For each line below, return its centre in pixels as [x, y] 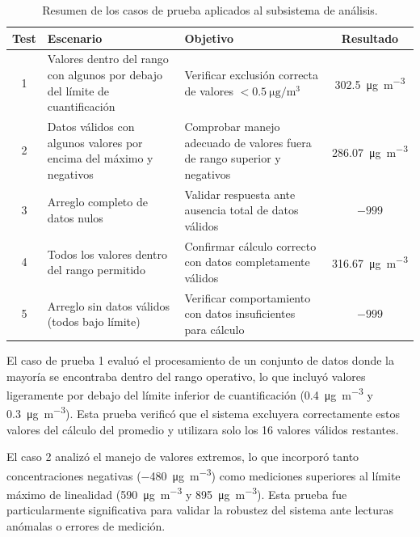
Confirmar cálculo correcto [250, 245]
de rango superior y [233, 158]
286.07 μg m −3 [370, 150]
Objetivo [209, 38]
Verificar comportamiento [248, 297]
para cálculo [214, 329]
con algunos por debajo [105, 75]
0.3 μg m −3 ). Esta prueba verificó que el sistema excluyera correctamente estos [204, 412]
